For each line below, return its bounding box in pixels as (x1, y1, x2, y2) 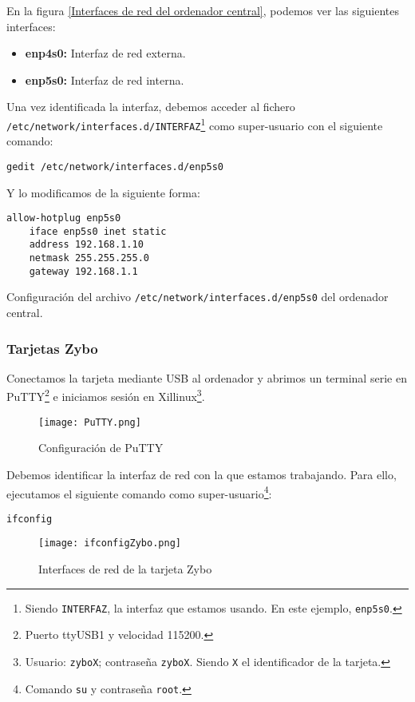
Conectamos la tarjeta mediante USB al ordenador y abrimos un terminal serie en (6, 369, 407, 386)
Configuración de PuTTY (38, 439, 164, 456)
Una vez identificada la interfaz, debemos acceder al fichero (6, 98, 295, 115)
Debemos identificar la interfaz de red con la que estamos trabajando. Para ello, (6, 466, 397, 482)
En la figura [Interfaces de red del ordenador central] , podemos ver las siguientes (6, 2, 400, 18)
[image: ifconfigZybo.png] (38, 537, 181, 549)
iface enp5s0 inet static (29, 225, 167, 237)
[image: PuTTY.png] (38, 416, 141, 428)
